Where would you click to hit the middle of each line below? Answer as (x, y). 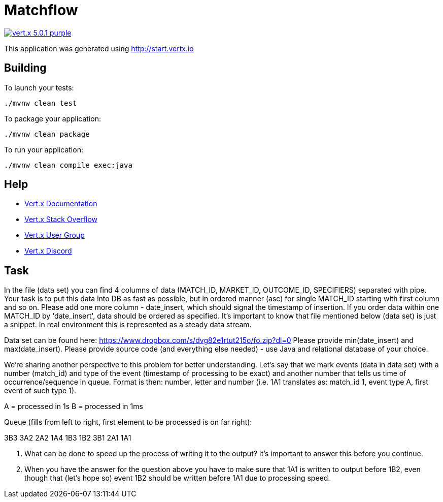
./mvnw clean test (41, 103)
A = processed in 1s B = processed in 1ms (74, 406)
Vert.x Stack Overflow (61, 219)
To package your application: (53, 118)
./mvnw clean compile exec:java (68, 165)
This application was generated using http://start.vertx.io (99, 48)
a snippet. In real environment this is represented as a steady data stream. (128, 325)
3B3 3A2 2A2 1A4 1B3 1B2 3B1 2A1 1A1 (68, 438)
